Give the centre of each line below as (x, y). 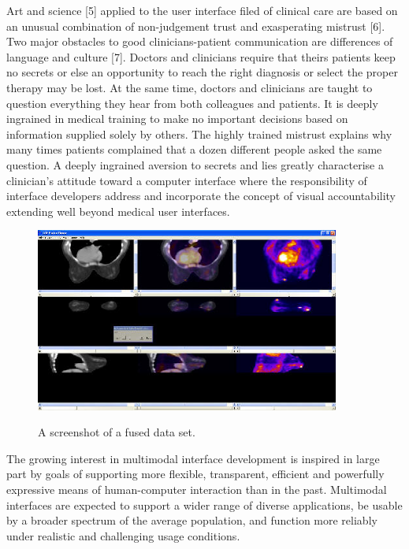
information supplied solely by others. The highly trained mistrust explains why (199, 134)
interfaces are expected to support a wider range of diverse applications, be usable (204, 504)
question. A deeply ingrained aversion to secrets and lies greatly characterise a (195, 164)
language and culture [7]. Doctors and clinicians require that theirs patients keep (201, 56)
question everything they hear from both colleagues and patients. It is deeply (192, 103)
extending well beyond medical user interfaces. (118, 211)
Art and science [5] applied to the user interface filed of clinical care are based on (202, 10)
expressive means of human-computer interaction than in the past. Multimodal (197, 490)
